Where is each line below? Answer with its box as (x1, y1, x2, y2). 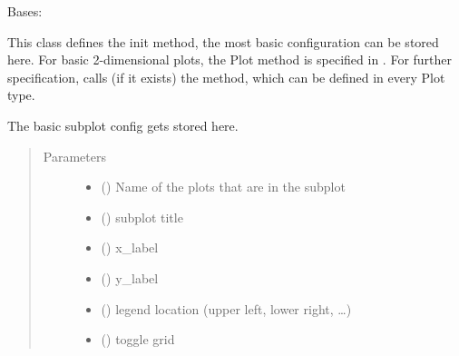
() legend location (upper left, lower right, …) (101, 299, 352, 318)
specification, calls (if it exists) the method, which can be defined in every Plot (7, 67, 445, 86)
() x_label (101, 238, 159, 257)
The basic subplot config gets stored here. (7, 115, 239, 134)
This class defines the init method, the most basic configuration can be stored (7, 32, 439, 51)
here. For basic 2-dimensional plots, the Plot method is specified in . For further (7, 50, 453, 69)
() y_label (101, 268, 159, 287)
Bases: (7, 2, 43, 20)
